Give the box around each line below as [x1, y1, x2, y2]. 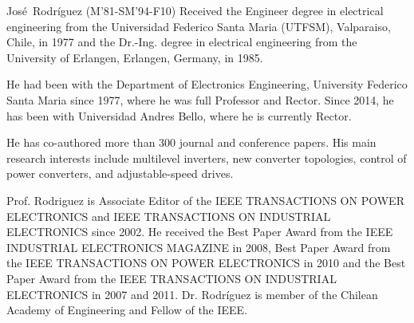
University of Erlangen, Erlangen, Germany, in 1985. [6, 49, 263, 65]
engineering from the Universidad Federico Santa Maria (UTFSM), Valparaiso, [6, 18, 391, 34]
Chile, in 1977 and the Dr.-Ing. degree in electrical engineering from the [6, 33, 357, 50]
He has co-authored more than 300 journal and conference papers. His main [6, 134, 377, 151]
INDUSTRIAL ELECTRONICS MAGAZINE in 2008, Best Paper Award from [6, 238, 391, 255]
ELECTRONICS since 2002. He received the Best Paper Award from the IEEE [6, 223, 393, 240]
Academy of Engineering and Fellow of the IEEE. [6, 301, 248, 318]
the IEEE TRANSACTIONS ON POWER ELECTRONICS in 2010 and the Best [6, 254, 406, 271]
